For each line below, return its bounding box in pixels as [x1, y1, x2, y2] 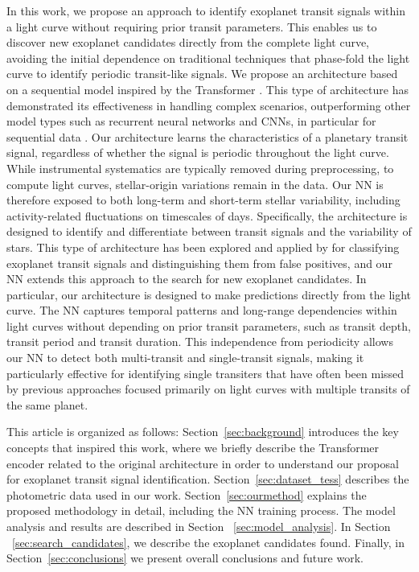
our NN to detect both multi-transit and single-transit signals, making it [6, 349, 364, 366]
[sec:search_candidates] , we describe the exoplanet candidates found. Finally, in [12, 533, 405, 550]
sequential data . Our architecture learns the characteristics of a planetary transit [6, 128, 409, 145]
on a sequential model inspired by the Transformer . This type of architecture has [6, 80, 409, 97]
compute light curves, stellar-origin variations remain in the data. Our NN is [6, 175, 384, 192]
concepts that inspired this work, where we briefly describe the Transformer [6, 439, 380, 456]
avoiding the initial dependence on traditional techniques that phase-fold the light [6, 49, 410, 66]
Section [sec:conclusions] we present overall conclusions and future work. [6, 549, 364, 566]
